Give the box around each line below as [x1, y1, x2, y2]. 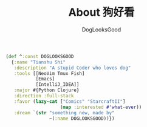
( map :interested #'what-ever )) [60, 104, 142, 110]
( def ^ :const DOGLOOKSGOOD [5, 53, 74, 59]
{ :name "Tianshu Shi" [11, 59, 66, 65]
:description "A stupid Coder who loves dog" [13, 65, 131, 71]
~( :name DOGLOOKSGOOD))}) [49, 116, 115, 122]
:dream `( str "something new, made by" [13, 109, 115, 116]
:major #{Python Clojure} [13, 87, 80, 94]
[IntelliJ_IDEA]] [35, 82, 80, 88]
